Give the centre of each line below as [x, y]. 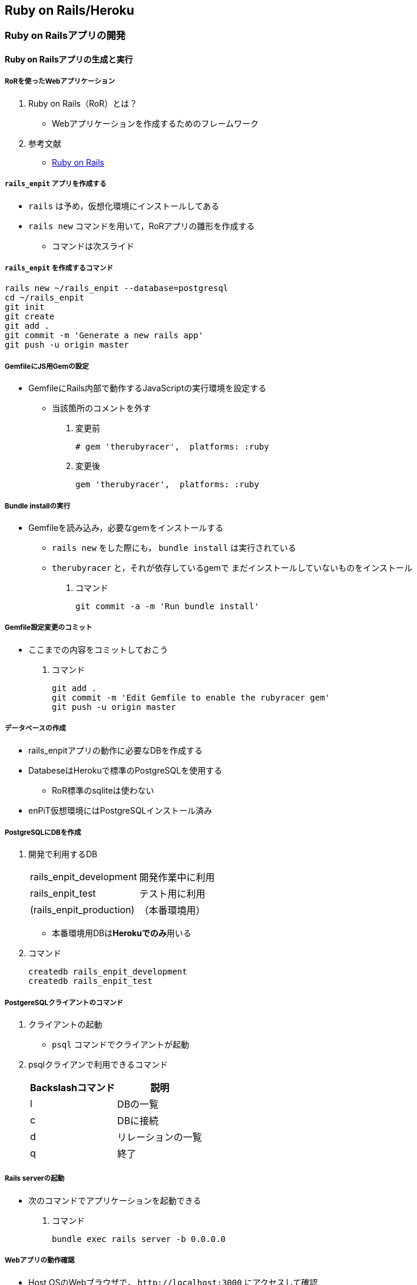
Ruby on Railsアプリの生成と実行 [69, 60]
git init [25, 307]
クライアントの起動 [65, 1025]
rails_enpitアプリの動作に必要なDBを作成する [115, 750]
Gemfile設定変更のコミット [49, 628]
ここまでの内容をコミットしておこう [98, 649]
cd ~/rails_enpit [44, 298]
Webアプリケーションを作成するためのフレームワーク [155, 123]
